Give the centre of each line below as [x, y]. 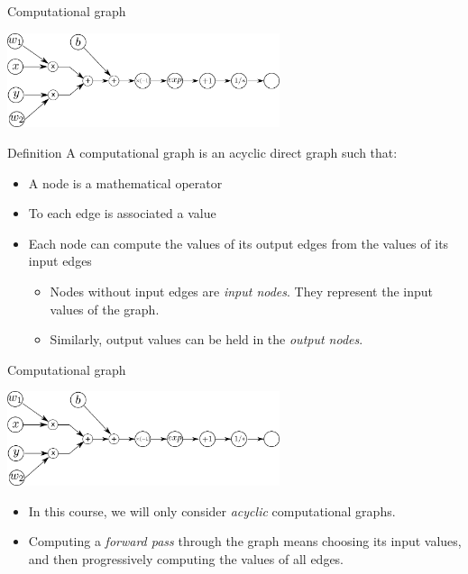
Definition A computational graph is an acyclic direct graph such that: [202, 153]
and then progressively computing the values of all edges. [186, 558]
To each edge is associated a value [122, 213]
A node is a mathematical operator [125, 182]
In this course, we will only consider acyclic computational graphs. [212, 510]
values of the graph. [105, 309]
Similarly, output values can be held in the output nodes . [206, 339]
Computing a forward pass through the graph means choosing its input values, [245, 541]
